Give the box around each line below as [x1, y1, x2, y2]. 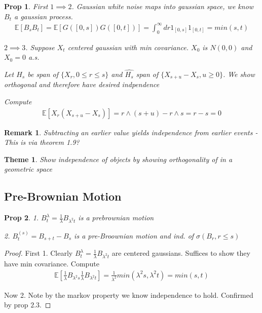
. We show [222, 68, 255, 79]
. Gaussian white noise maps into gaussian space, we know [71, 1, 254, 11]
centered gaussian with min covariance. [67, 42, 189, 52]
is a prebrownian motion [78, 212, 154, 223]
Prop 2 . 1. [4, 212, 39, 223]
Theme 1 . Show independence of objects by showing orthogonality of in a [4, 153, 233, 164]
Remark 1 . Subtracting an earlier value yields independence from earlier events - [4, 127, 258, 137]
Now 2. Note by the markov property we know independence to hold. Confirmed [4, 289, 253, 300]
